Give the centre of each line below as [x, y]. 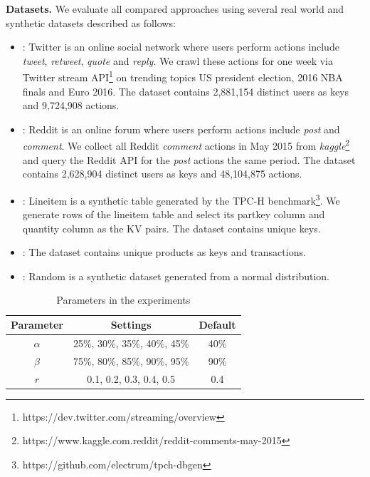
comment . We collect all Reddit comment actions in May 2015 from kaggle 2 [186, 145]
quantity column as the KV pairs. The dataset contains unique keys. [171, 228]
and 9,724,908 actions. [71, 105]
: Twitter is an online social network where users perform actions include [181, 47]
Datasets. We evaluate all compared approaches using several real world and [175, 9]
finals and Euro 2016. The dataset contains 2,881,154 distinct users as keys [186, 91]
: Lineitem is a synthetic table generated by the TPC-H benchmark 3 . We [181, 199]
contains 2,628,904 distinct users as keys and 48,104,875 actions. [162, 174]
